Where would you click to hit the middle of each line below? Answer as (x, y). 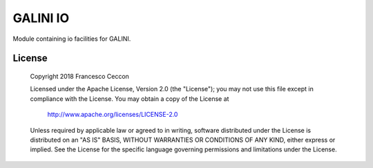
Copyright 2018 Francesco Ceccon (79, 76)
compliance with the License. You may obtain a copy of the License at (130, 99)
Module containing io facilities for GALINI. (72, 39)
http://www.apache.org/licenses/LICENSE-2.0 (113, 115)
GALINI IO (41, 18)
